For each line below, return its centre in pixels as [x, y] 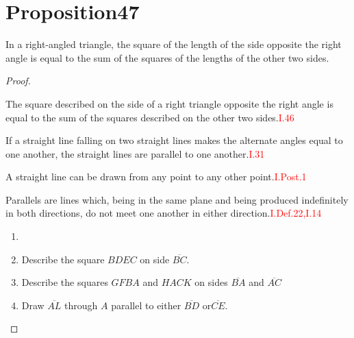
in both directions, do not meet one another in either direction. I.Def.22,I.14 [164, 213]
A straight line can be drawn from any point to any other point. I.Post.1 [156, 177]
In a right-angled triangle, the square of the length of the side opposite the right [174, 44]
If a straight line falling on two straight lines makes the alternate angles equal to [174, 140]
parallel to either [146, 305]
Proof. [18, 81]
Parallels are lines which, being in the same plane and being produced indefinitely [177, 199]
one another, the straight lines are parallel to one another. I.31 [135, 153]
